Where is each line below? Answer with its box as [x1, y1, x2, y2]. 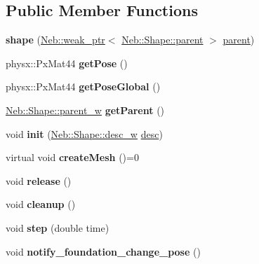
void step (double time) [6, 220, 109, 235]
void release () [6, 173, 72, 188]
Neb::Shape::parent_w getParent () [6, 102, 165, 117]
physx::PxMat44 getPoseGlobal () [6, 79, 161, 94]
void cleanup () [6, 197, 76, 211]
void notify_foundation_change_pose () [6, 244, 201, 258]
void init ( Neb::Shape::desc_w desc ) [6, 126, 163, 141]
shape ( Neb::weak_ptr [6, 32, 105, 47]
